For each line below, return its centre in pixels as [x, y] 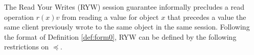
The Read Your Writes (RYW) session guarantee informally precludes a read [124, 7]
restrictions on [27, 47]
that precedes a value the [207, 17]
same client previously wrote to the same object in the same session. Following [127, 27]
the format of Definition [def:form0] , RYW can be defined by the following [120, 36]
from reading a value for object [110, 17]
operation [19, 17]
